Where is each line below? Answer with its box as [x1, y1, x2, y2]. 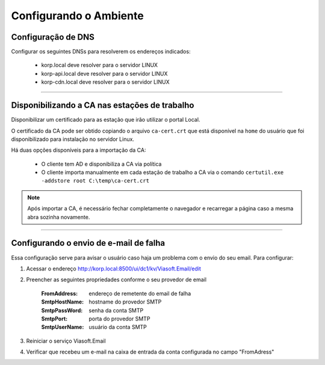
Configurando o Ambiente [11, 9, 144, 22]
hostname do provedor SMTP [88, 298, 162, 305]
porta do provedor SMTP [88, 315, 150, 322]
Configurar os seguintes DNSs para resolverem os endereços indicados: [11, 48, 191, 55]
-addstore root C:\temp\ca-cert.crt [41, 178, 150, 184]
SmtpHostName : [41, 298, 84, 305]
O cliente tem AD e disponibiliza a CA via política [41, 160, 162, 167]
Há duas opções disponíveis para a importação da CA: [11, 146, 146, 154]
